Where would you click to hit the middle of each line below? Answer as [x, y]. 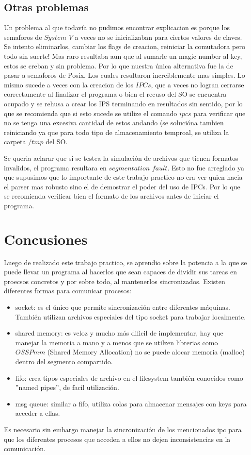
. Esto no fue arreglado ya [206, 167]
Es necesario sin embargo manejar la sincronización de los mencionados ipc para [123, 429]
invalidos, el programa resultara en [55, 167]
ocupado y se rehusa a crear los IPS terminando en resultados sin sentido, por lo [123, 103]
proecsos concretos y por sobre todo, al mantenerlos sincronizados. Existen [115, 281]
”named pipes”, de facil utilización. [67, 387]
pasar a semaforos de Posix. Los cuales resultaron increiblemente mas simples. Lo [125, 75]
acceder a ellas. [38, 413]
